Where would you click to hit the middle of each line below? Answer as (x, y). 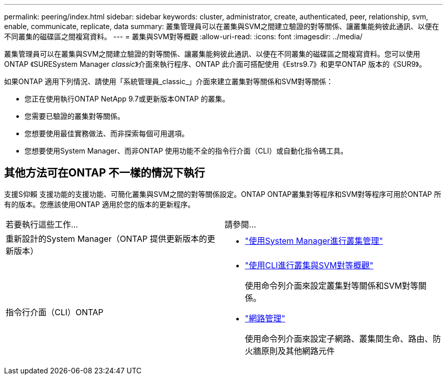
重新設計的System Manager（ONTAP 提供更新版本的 (106, 238)
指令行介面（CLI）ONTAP (55, 312)
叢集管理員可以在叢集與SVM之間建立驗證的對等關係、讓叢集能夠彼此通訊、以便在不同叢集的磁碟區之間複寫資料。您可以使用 (212, 54)
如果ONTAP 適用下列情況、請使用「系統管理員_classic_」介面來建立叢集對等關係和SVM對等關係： (169, 81)
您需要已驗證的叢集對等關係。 (74, 116)
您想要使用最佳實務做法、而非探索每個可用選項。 (107, 133)
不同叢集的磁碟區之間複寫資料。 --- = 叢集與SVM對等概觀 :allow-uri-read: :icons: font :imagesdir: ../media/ (183, 36)
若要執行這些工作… (42, 224)
